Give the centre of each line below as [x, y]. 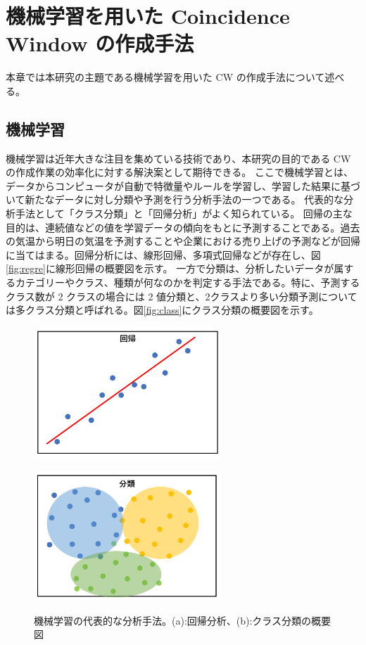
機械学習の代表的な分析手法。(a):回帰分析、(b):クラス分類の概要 [183, 620]
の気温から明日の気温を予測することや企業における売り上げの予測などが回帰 [183, 241]
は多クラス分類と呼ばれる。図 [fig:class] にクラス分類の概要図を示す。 [162, 310]
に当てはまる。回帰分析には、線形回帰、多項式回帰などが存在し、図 [163, 254]
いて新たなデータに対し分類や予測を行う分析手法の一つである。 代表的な [175, 199]
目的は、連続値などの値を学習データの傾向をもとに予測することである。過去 [183, 227]
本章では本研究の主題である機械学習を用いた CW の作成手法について [165, 77]
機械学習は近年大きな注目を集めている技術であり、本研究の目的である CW [178, 158]
